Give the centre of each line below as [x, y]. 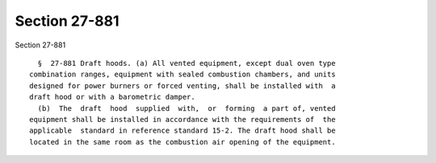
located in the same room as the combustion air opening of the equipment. [182, 142]
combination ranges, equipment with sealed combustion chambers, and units [182, 75]
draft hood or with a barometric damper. [112, 97]
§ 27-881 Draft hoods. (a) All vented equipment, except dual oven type [187, 63]
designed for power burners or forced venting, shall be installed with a [182, 86]
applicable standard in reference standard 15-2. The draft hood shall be [182, 131]
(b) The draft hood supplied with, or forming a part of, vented [187, 108]
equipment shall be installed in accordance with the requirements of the [182, 119]
